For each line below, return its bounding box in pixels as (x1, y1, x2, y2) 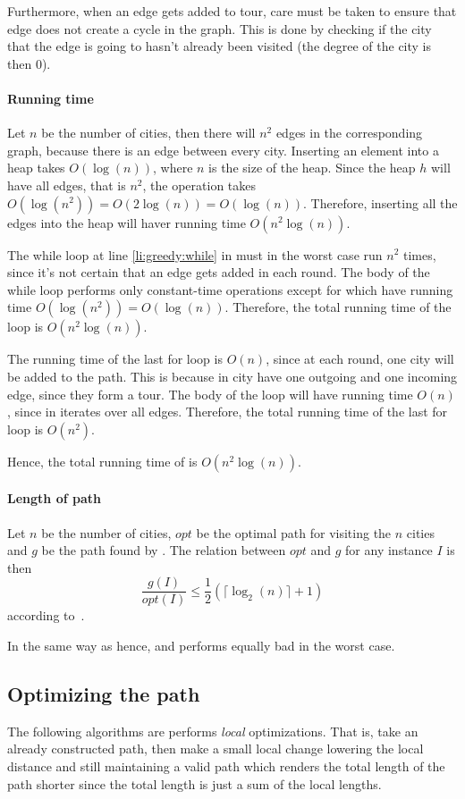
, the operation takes (142, 175, 257, 194)
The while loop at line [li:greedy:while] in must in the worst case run (7, 245, 383, 264)
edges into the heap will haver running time (7, 213, 246, 231)
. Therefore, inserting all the (303, 193, 458, 212)
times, (402, 245, 436, 264)
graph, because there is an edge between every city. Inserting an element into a (7, 140, 439, 159)
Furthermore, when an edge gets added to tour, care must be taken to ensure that (7, 2, 457, 20)
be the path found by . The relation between (41, 541, 286, 559)
